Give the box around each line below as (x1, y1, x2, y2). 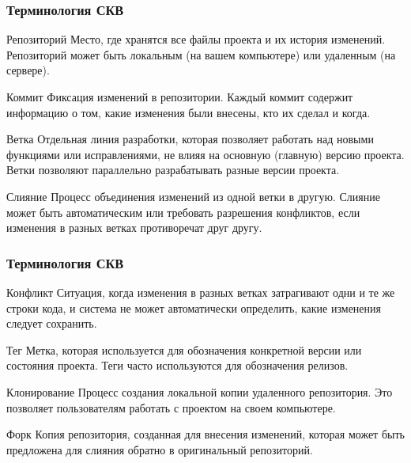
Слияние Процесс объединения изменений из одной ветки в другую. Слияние (6, 188, 380, 204)
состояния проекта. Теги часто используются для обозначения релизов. (6, 357, 349, 374)
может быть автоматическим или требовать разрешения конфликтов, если (6, 203, 360, 220)
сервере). (6, 62, 50, 78)
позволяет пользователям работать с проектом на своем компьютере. (6, 399, 336, 416)
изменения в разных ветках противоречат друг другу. (6, 219, 262, 236)
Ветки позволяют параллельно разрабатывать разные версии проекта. (6, 161, 340, 178)
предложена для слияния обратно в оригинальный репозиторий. (6, 441, 313, 457)
